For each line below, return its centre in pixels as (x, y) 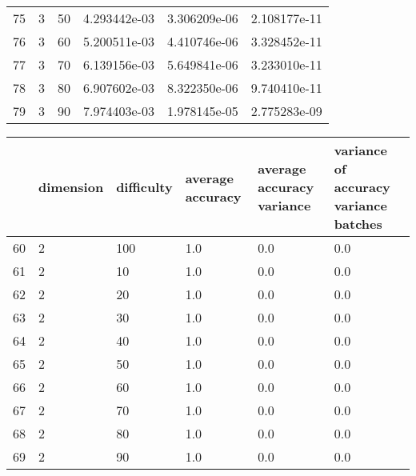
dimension (71, 187)
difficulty (144, 187)
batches (358, 224)
